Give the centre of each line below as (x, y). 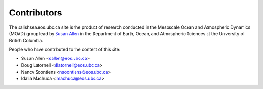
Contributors (36, 13)
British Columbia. (26, 41)
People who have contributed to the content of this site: (65, 49)
